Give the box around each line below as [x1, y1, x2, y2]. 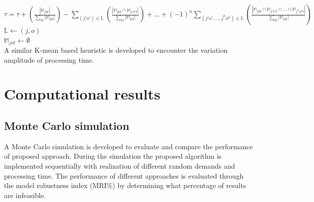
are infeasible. [4, 190, 46, 200]
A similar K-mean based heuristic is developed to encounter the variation [4, 45, 228, 55]
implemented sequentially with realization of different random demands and [4, 161, 235, 171]
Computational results [4, 84, 160, 104]
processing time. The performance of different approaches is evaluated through [4, 170, 244, 181]
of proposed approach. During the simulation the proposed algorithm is [4, 151, 222, 161]
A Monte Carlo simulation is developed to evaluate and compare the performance [4, 141, 253, 151]
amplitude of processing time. [4, 54, 94, 65]
